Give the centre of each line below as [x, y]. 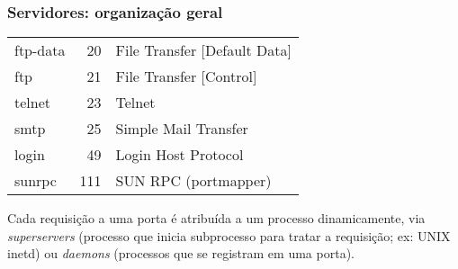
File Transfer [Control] [186, 76]
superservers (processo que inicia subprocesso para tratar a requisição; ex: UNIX [229, 235]
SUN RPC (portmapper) [193, 181]
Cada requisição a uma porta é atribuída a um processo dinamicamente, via [216, 218]
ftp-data [40, 50]
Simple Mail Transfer [182, 129]
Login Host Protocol [180, 155]
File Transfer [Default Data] [204, 50]
